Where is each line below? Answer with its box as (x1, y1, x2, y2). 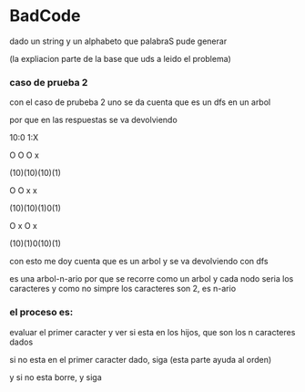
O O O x (9, 150, 39, 160)
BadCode (9, 5, 81, 26)
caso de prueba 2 (9, 76, 88, 88)
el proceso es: (9, 306, 74, 319)
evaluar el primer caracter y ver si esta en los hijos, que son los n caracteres (9, 326, 296, 337)
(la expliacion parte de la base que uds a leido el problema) (9, 53, 232, 64)
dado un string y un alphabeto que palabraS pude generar (9, 36, 228, 46)
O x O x (9, 221, 38, 232)
